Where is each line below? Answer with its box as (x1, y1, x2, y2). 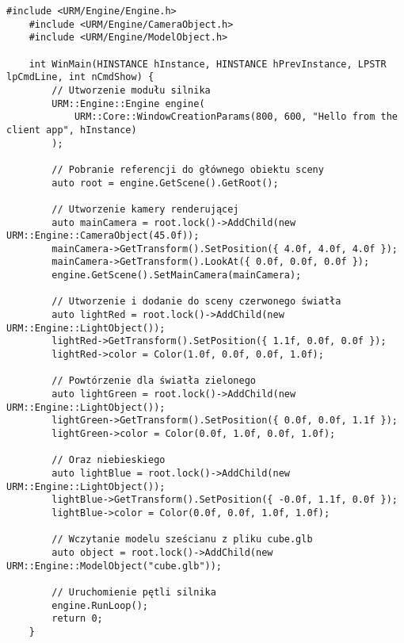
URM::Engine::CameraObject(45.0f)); (6, 230, 200, 242)
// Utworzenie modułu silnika (51, 84, 211, 96)
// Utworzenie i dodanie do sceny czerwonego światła (51, 296, 341, 308)
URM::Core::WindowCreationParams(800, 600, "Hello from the (74, 111, 398, 123)
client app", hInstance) (6, 124, 137, 136)
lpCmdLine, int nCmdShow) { (6, 71, 154, 83)
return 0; (51, 613, 103, 625)
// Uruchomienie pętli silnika (51, 586, 216, 598)
